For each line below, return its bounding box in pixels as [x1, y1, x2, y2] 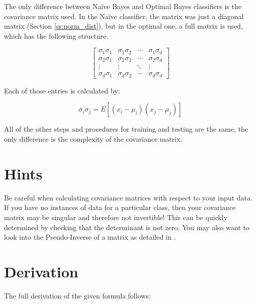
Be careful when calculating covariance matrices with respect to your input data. [4, 192, 252, 202]
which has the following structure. [4, 30, 108, 41]
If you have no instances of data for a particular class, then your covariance [4, 202, 236, 213]
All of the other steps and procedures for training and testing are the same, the [4, 124, 248, 134]
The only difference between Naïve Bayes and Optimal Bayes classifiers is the [4, 1, 241, 11]
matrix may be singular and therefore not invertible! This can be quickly [4, 212, 227, 222]
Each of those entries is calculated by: [4, 85, 120, 95]
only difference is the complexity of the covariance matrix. [4, 134, 183, 144]
